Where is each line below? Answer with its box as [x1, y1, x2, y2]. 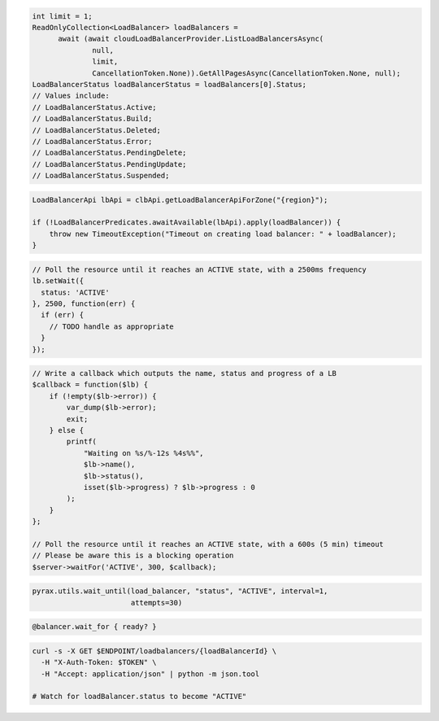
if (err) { [41, 310, 85, 320]
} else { [49, 426, 85, 435]
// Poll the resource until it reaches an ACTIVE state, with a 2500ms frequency [32, 264, 367, 274]
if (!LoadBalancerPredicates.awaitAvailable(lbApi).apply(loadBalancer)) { [32, 218, 341, 227]
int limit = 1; [32, 11, 93, 20]
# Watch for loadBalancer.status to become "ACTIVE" [32, 692, 247, 701]
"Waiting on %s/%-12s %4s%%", [83, 448, 204, 457]
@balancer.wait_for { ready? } [32, 623, 158, 631]
